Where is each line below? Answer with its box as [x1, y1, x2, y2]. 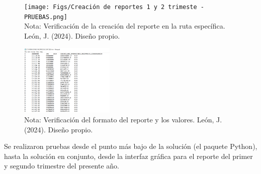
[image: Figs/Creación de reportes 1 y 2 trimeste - [24, 4, 204, 11]
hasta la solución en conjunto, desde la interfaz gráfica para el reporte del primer [4, 150, 253, 161]
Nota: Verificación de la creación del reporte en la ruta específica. [24, 21, 225, 31]
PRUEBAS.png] [24, 13, 67, 21]
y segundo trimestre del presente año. [4, 160, 119, 171]
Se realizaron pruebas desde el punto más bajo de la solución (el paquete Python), [4, 141, 257, 151]
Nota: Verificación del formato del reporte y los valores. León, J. [24, 114, 222, 124]
